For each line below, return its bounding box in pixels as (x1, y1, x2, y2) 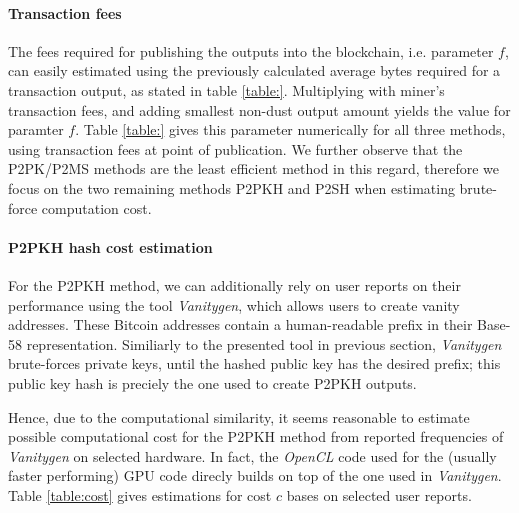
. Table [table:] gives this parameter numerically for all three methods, (75, 119, 506, 140)
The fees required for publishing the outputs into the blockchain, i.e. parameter (8, 40, 494, 61)
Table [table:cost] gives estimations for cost (8, 484, 272, 505)
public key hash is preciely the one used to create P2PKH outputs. (8, 372, 417, 393)
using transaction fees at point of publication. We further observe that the (8, 138, 463, 159)
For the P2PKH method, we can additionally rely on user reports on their (8, 274, 461, 295)
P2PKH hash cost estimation (8, 236, 213, 257)
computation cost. (41, 197, 152, 218)
